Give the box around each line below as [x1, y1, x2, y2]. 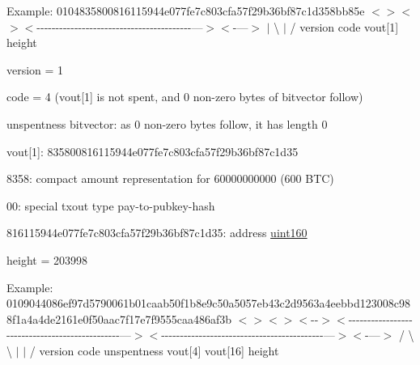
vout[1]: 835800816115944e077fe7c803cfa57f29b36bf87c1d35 [6, 142, 299, 159]
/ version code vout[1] [290, 18, 399, 35]
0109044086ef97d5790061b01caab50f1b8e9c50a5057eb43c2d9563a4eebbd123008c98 [6, 295, 410, 312]
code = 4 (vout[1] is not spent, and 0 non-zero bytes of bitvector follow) [6, 88, 363, 105]
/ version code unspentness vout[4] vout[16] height [29, 342, 279, 359]
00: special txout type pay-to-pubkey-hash [6, 197, 215, 214]
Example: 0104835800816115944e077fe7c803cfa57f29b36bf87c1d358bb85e [6, 2, 365, 19]
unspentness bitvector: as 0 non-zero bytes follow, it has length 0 [6, 115, 328, 132]
